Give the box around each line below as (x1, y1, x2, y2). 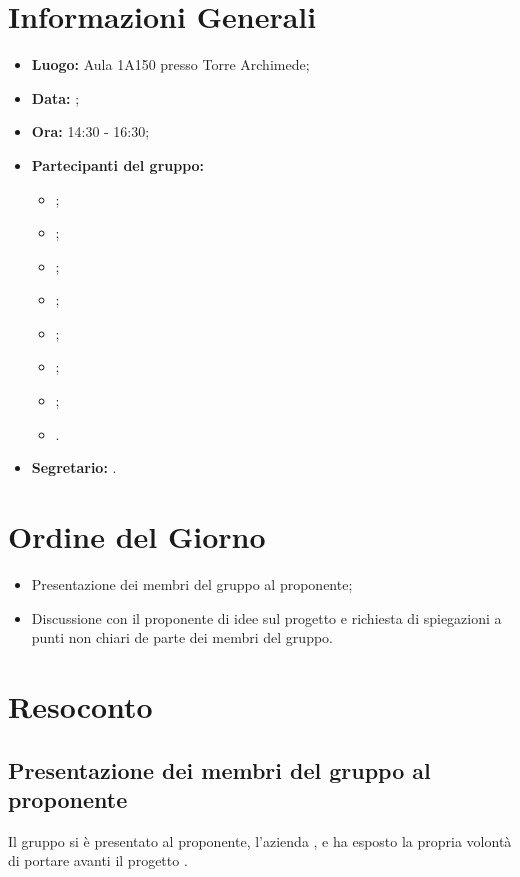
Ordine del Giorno (8, 516, 266, 557)
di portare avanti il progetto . (8, 850, 188, 871)
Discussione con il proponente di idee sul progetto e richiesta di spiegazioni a (31, 607, 502, 628)
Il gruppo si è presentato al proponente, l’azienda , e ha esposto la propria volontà (8, 830, 512, 851)
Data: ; (31, 87, 80, 108)
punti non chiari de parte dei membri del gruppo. (31, 627, 333, 648)
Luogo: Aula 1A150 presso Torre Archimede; (31, 54, 310, 75)
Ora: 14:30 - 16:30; (31, 121, 150, 142)
